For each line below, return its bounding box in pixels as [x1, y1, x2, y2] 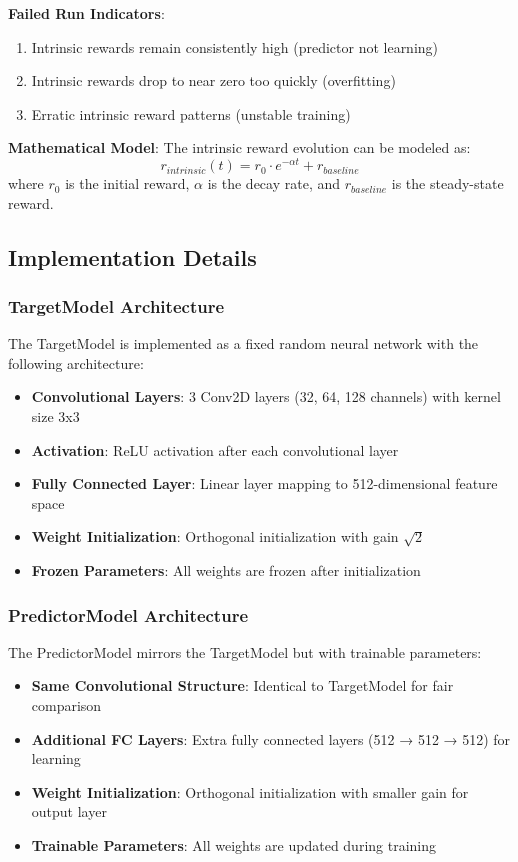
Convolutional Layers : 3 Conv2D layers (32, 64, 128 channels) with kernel [31, 386, 501, 407]
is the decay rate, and [207, 173, 341, 194]
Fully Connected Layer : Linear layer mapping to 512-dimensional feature [31, 473, 498, 494]
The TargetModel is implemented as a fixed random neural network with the [8, 333, 479, 354]
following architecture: [8, 352, 144, 373]
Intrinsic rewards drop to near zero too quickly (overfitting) [31, 70, 396, 91]
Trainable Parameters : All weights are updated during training [31, 834, 437, 855]
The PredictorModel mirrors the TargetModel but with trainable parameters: [8, 641, 482, 662]
